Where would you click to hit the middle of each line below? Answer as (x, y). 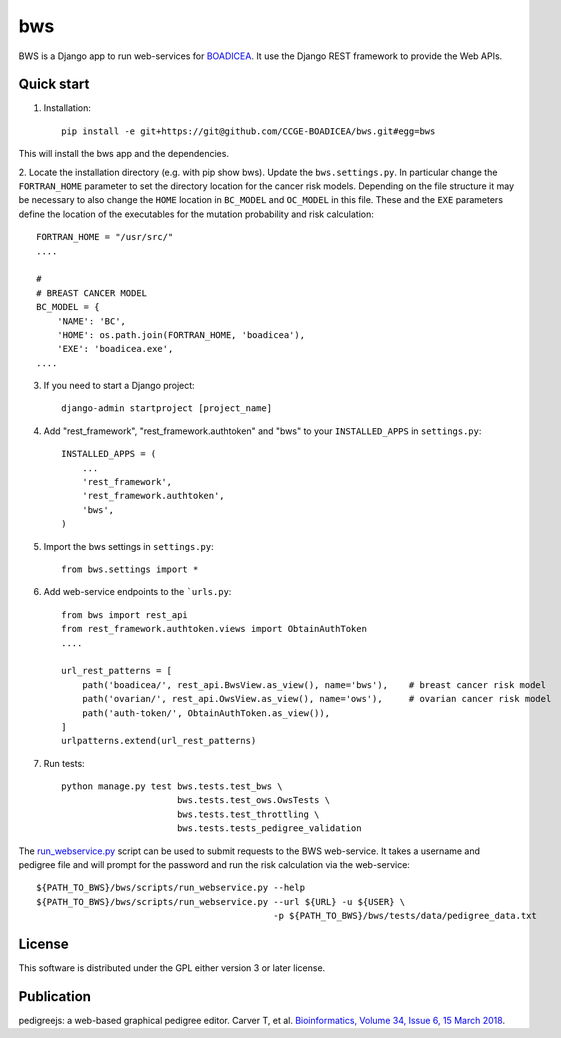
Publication (55, 996)
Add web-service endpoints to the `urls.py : (137, 592)
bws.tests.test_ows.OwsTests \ (253, 800)
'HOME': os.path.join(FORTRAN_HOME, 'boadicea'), (180, 334)
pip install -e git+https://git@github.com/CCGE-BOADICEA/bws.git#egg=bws (248, 131)
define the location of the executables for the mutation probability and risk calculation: (196, 214)
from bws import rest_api (125, 614)
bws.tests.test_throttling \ (248, 814)
